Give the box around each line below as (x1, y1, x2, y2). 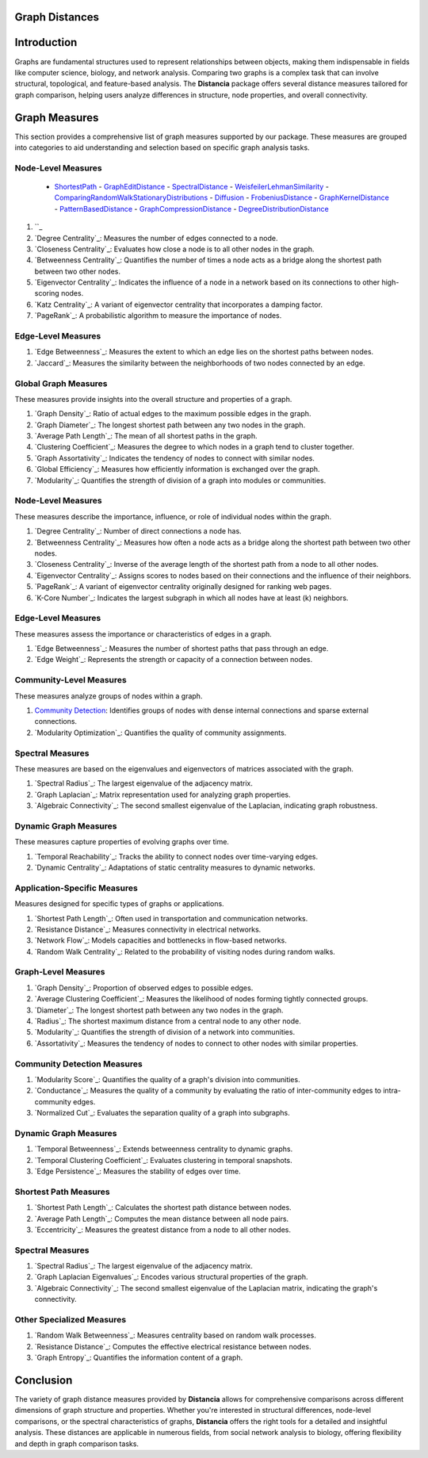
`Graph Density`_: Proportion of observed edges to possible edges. (34, 983, 254, 993)
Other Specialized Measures (14, 1314, 127, 1326)
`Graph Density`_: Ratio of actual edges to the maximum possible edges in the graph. (34, 409, 311, 419)
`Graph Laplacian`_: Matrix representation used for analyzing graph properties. (34, 790, 291, 799)
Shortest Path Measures (14, 1186, 110, 1197)
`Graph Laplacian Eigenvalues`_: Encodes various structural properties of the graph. (34, 1272, 308, 1282)
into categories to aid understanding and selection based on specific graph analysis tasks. (14, 143, 310, 152)
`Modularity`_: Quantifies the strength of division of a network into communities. (34, 1027, 296, 1037)
